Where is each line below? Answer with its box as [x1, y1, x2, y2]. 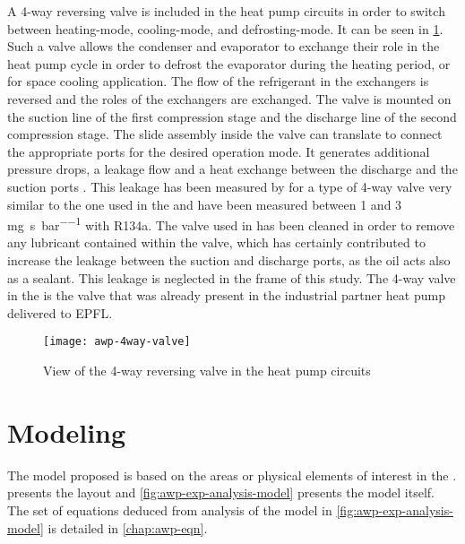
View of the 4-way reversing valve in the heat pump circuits [43, 361, 371, 379]
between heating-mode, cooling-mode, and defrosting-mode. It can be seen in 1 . [7, 19, 443, 38]
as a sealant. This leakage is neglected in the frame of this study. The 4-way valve [7, 268, 456, 287]
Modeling [7, 413, 126, 450]
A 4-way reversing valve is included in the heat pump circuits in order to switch [7, 2, 445, 20]
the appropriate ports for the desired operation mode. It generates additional [7, 142, 430, 160]
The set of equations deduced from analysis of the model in [7, 500, 332, 519]
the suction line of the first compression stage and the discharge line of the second [7, 107, 457, 125]
